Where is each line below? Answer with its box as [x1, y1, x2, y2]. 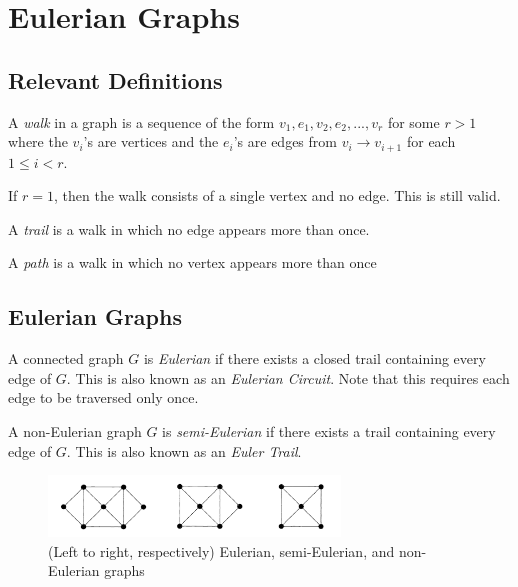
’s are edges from [233, 131, 337, 152]
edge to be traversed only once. [8, 387, 199, 408]
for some [387, 111, 440, 132]
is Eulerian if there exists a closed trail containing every [143, 348, 486, 369]
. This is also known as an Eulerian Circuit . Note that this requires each [66, 367, 510, 388]
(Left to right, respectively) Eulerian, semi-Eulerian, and [48, 540, 395, 561]
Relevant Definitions [8, 64, 223, 95]
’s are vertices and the [83, 131, 219, 152]
